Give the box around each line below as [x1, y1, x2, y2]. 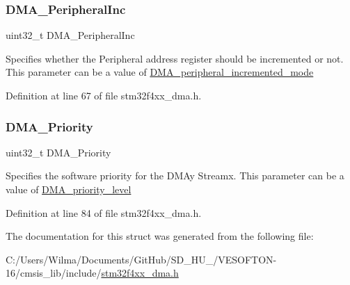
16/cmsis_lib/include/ [6, 266, 102, 280]
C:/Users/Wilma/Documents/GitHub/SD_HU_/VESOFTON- [6, 252, 277, 266]
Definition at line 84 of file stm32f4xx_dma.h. [6, 205, 202, 220]
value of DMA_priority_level [6, 182, 132, 196]
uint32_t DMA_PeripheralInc [6, 28, 135, 42]
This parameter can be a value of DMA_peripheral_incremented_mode [6, 65, 314, 79]
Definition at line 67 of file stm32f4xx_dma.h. [6, 88, 202, 102]
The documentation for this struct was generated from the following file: [6, 229, 314, 243]
